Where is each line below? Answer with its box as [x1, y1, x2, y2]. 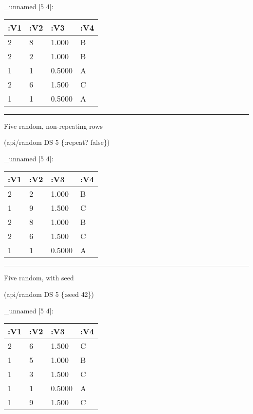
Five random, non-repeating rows [4, 121, 103, 131]
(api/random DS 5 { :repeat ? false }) [4, 137, 110, 147]
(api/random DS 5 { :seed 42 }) [4, 289, 94, 299]
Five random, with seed [4, 273, 74, 283]
